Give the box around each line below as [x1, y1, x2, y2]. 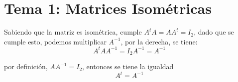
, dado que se [194, 27, 234, 37]
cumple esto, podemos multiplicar [4, 36, 107, 46]
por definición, [4, 61, 48, 72]
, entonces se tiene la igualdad [82, 61, 174, 72]
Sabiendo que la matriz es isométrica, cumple [4, 27, 142, 37]
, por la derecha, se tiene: [120, 36, 198, 46]
